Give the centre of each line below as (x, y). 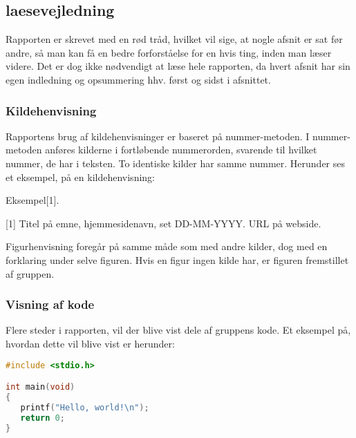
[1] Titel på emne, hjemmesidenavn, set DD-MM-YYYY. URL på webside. (163, 223)
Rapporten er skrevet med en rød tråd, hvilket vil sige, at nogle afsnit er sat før (174, 39)
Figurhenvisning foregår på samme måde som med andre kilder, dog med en (167, 246)
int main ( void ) (40, 387)
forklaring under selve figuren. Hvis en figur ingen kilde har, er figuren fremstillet (177, 259)
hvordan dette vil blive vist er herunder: (90, 343)
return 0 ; (43, 418)
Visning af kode (50, 304)
